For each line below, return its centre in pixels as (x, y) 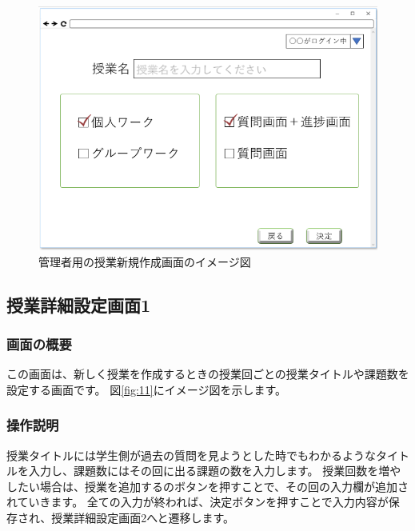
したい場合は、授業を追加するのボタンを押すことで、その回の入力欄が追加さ (208, 486)
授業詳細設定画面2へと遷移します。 (143, 517)
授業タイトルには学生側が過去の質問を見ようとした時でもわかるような (191, 455)
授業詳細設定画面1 (79, 304)
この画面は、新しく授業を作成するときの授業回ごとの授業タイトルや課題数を (208, 374)
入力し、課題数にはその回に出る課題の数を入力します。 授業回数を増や (215, 471)
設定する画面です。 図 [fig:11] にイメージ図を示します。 (147, 389)
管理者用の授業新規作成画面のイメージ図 (145, 261)
